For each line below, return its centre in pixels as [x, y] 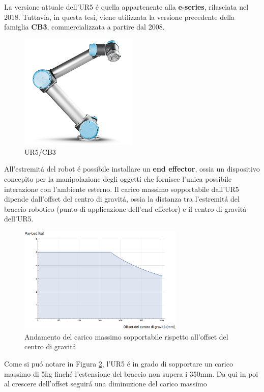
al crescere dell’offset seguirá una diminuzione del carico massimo [106, 384]
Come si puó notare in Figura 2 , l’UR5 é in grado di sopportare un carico [119, 363]
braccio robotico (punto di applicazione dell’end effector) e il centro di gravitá [125, 208]
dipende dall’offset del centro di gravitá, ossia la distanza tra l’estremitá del [122, 199]
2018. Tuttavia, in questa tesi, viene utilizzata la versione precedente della [119, 17]
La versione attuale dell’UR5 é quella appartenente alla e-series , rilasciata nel [126, 7]
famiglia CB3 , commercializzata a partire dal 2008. [84, 27]
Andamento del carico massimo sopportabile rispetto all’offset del [126, 336]
